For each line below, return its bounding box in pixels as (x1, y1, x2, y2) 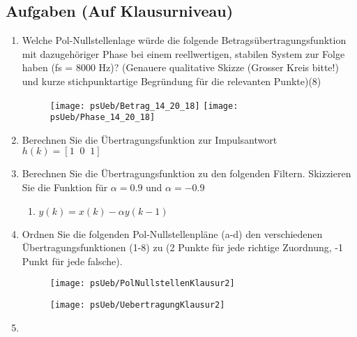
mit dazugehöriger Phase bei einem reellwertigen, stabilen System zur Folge (22, 46, 345, 61)
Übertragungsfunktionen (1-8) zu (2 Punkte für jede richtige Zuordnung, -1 (22, 240, 344, 255)
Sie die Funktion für (22, 180, 108, 195)
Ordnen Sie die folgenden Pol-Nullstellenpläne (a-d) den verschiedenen (22, 226, 323, 241)
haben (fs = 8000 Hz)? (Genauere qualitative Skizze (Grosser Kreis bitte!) (22, 60, 339, 75)
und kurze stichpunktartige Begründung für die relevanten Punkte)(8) (22, 73, 321, 88)
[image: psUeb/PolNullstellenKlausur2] (50, 278, 235, 289)
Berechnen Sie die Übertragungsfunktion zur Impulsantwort (22, 132, 278, 147)
